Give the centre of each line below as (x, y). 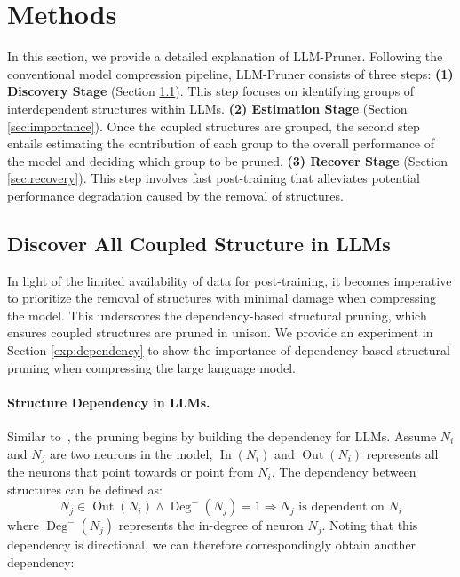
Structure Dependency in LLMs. (109, 402)
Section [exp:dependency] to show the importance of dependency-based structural (229, 350)
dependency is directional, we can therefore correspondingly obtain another (212, 545)
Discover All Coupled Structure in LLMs (199, 243)
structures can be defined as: (85, 489)
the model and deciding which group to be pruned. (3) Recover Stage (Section (227, 160)
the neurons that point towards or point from (131, 472)
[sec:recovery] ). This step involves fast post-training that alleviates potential (214, 178)
